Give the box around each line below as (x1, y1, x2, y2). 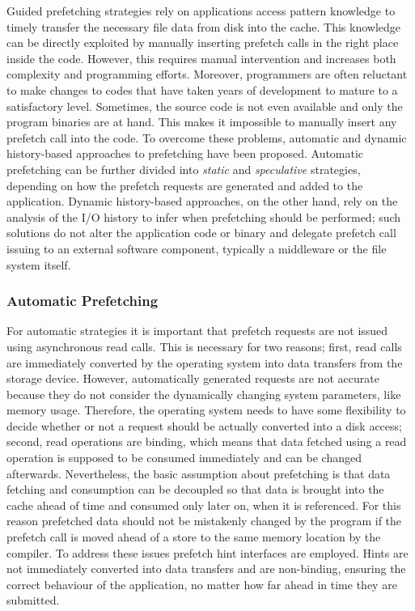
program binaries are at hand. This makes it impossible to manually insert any (6, 113, 397, 130)
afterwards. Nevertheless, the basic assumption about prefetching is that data (6, 465, 391, 482)
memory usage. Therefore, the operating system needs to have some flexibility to (6, 401, 406, 418)
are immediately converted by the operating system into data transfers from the (6, 354, 403, 371)
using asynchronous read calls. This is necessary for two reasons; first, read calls (6, 337, 402, 354)
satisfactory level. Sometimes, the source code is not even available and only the (6, 97, 403, 114)
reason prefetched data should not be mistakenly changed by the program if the (6, 512, 402, 529)
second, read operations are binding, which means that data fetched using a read (6, 433, 407, 450)
